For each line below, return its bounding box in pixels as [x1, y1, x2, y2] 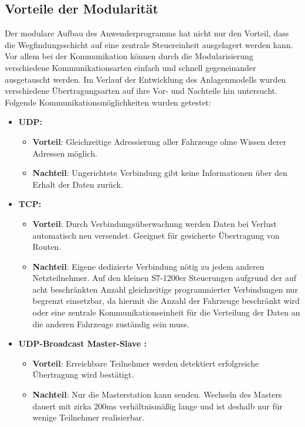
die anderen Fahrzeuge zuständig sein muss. [32, 317, 189, 330]
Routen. [32, 240, 62, 253]
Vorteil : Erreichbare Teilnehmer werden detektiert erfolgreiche [32, 357, 259, 369]
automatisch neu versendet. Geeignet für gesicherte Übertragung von [32, 229, 280, 241]
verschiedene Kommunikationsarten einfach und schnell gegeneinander [5, 61, 256, 73]
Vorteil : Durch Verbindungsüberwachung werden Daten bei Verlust [32, 217, 277, 229]
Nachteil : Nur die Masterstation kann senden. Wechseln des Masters [32, 388, 282, 401]
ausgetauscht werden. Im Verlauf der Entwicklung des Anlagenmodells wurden [5, 73, 286, 85]
